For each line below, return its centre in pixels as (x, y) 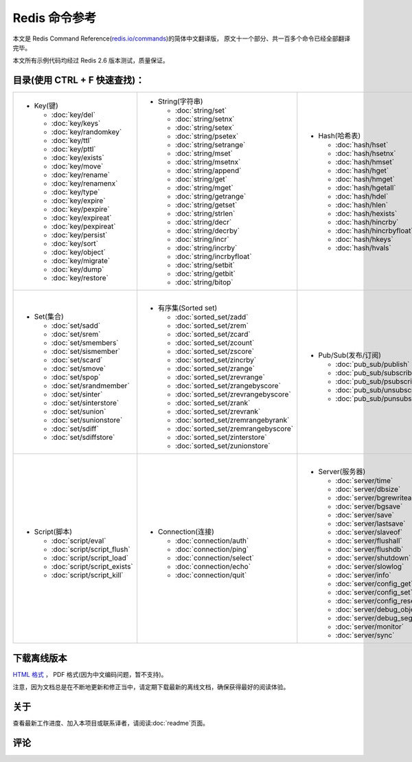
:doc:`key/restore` (80, 278)
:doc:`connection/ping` (212, 550)
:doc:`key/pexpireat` (83, 227)
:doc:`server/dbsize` (368, 489)
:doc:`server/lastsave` (370, 524)
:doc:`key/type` (76, 192)
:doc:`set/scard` (77, 360)
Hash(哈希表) (340, 136)
